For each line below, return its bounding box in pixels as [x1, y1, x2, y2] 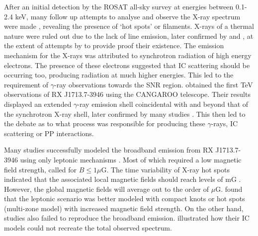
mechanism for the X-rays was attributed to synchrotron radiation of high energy [4, 50, 252, 60]
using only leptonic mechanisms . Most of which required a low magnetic [20, 154, 242, 164]
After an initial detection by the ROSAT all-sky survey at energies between [4, 1, 234, 11]
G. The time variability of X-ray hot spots [101, 164, 230, 174]
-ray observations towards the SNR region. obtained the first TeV [54, 79, 253, 89]
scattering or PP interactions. [4, 128, 94, 138]
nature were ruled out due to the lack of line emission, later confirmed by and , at [4, 30, 254, 41]
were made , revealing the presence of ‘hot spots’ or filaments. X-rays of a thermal [4, 21, 255, 31]
